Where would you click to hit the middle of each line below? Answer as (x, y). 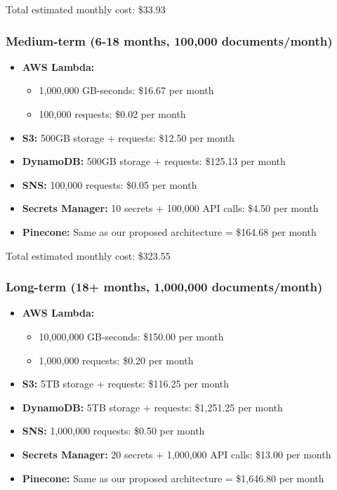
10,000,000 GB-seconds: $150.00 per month (131, 336)
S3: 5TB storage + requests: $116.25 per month (125, 384)
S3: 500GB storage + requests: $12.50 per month (128, 137)
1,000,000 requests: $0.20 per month (116, 360)
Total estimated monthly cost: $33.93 (86, 9)
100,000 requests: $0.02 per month (112, 114)
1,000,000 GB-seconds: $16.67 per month (126, 90)
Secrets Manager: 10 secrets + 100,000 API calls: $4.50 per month (170, 208)
